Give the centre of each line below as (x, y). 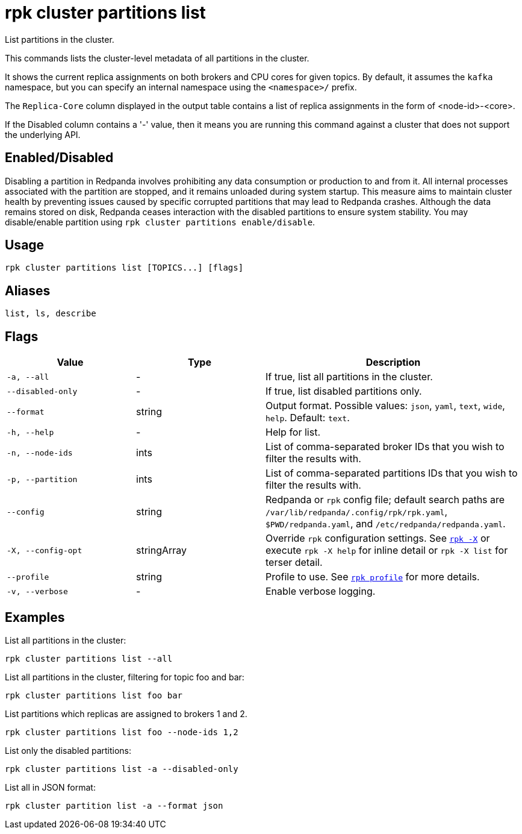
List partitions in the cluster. (60, 39)
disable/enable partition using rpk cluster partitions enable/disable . (160, 222)
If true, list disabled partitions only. (344, 391)
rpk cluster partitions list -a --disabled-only (122, 769)
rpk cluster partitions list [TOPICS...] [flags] (124, 268)
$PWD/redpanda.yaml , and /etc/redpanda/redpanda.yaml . (386, 524)
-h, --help (30, 432)
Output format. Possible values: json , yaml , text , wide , (385, 406)
